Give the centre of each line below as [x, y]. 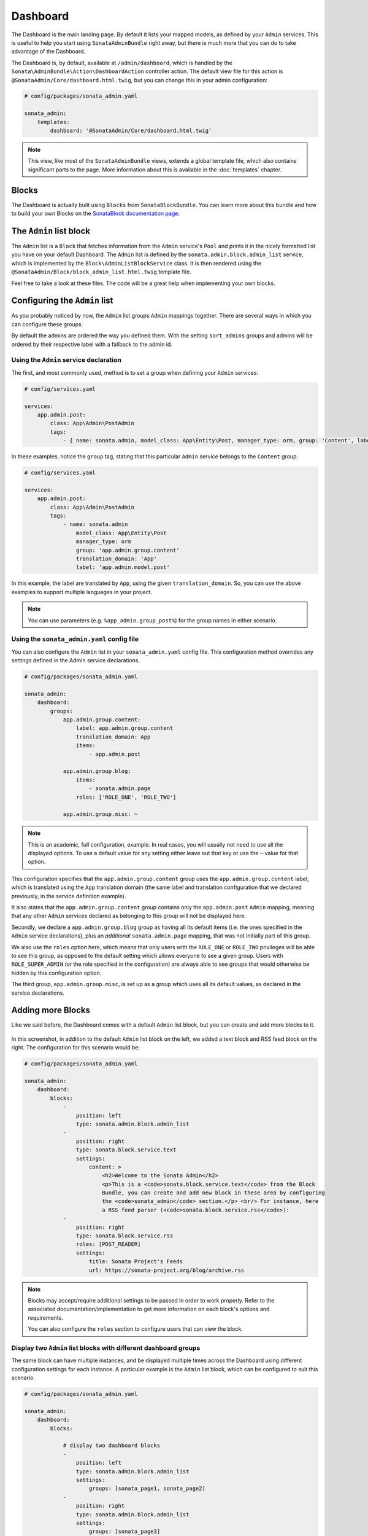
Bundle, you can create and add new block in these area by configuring [213, 1193]
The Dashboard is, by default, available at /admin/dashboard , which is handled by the [122, 63]
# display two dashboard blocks [112, 1446]
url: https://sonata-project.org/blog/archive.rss [167, 1270]
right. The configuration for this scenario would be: [76, 1048]
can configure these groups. [47, 324]
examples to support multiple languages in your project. [82, 592]
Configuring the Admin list [62, 301]
